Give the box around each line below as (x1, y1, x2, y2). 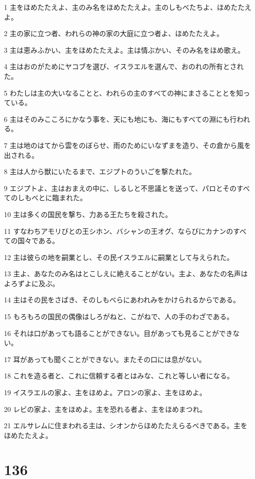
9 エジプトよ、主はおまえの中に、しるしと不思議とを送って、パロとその (4, 183, 237, 193)
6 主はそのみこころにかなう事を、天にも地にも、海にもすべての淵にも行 (4, 113, 237, 124)
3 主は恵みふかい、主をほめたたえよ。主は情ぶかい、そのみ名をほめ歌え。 (4, 44, 245, 55)
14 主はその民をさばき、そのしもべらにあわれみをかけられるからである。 (4, 295, 240, 305)
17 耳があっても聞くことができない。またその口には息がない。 (4, 354, 206, 364)
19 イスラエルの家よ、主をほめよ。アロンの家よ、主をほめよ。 (4, 387, 207, 398)
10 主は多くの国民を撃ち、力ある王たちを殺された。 (4, 209, 172, 219)
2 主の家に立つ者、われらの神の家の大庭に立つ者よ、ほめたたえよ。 (4, 28, 223, 38)
